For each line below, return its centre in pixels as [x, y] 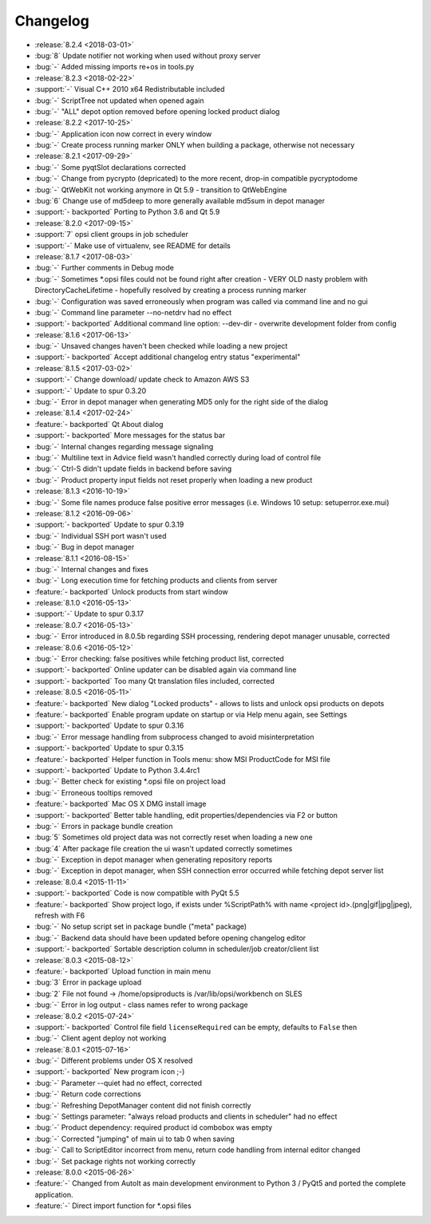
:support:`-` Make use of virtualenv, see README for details [132, 245]
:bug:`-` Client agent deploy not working [101, 1038]
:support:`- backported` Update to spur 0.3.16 [109, 725]
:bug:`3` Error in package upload [88, 982]
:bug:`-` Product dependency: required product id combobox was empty [154, 1127]
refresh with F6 [60, 916]
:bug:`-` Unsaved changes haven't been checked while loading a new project [161, 346]
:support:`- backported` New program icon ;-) [110, 1072]
